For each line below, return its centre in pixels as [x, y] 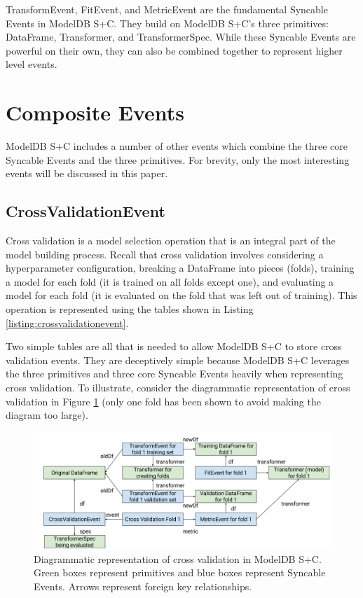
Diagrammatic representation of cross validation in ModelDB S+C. [178, 558]
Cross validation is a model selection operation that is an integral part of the [171, 241]
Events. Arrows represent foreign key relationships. [143, 586]
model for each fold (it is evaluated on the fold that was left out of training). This [181, 295]
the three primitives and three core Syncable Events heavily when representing [174, 374]
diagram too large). [47, 415]
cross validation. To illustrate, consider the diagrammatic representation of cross [178, 388]
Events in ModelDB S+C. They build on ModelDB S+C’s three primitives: [167, 23]
